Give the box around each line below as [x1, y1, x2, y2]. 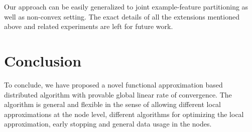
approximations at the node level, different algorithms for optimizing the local [4, 108, 244, 119]
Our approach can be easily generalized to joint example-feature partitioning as [4, 1, 248, 11]
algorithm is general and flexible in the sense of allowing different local [4, 99, 221, 109]
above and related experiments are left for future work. [4, 21, 173, 31]
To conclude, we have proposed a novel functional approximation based [4, 79, 223, 89]
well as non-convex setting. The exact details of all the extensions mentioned [4, 11, 239, 21]
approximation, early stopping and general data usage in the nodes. [4, 118, 212, 129]
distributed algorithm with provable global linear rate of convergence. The [4, 89, 232, 99]
